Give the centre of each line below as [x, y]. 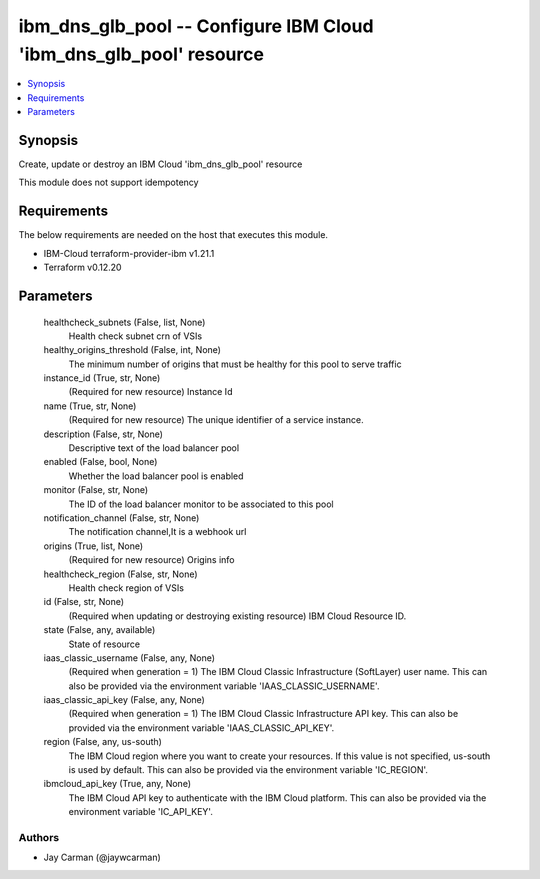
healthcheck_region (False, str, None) [121, 574]
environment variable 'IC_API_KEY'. [141, 812]
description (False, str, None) [103, 434]
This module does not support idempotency [108, 182]
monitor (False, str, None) [96, 490]
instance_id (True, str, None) [102, 378]
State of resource [104, 644]
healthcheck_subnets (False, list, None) [124, 322]
